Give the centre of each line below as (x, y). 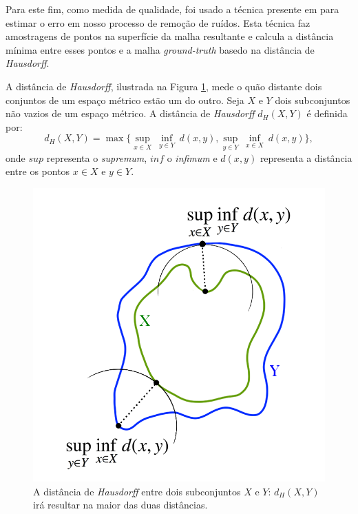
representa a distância (306, 157)
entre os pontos (38, 171)
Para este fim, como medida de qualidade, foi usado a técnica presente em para (172, 9)
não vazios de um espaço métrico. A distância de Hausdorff (130, 113)
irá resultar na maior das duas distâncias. (120, 505)
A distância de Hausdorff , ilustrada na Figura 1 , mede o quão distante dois (164, 86)
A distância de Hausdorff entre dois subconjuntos (137, 491)
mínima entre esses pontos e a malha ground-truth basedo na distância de (160, 49)
